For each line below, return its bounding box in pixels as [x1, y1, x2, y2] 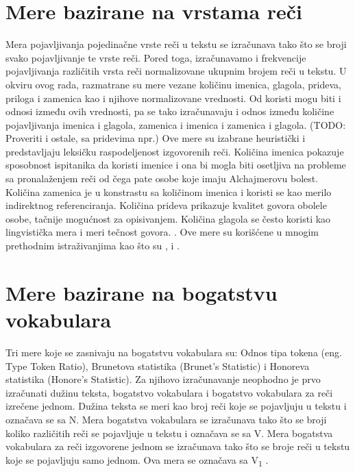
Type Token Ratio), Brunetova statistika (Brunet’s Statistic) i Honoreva [5, 358, 310, 373]
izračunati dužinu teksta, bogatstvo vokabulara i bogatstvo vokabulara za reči [5, 385, 333, 399]
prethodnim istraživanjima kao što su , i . [5, 238, 180, 253]
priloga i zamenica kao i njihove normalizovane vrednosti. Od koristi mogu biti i [5, 90, 341, 105]
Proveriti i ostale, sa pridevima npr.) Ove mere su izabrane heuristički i [5, 131, 306, 145]
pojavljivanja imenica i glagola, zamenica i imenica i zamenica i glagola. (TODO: [5, 117, 346, 132]
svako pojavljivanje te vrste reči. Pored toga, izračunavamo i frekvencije [5, 50, 306, 64]
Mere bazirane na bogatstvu [5, 278, 278, 306]
